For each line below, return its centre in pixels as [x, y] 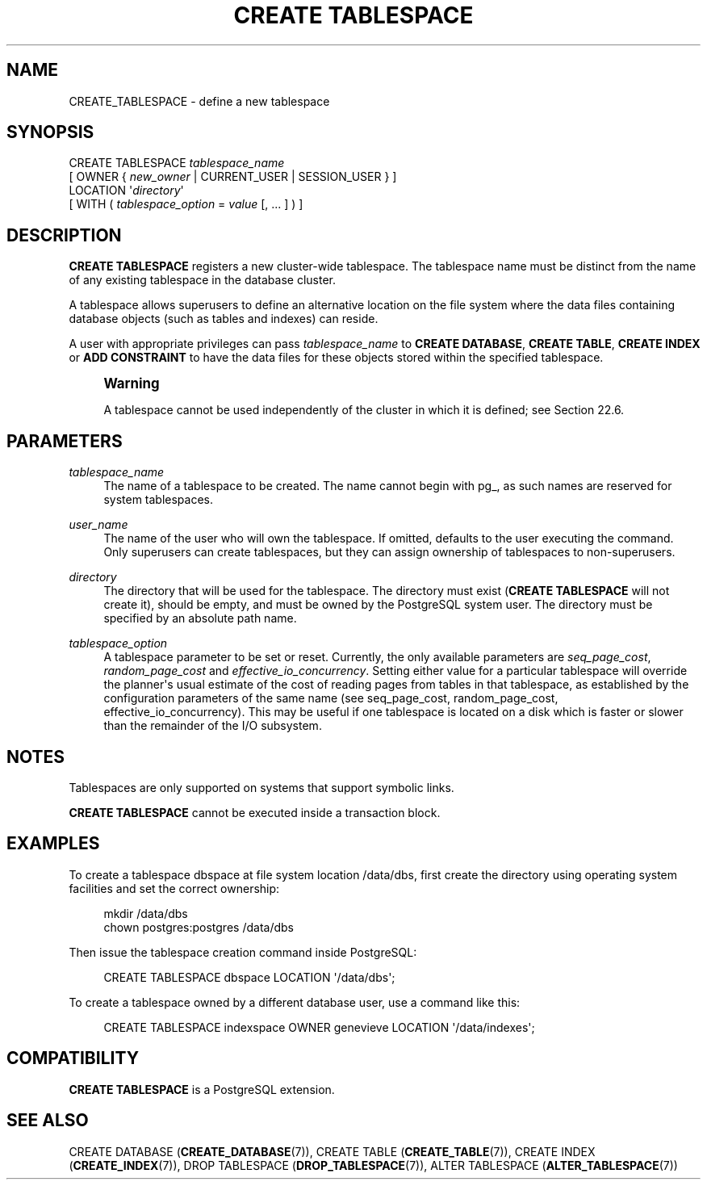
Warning [132, 384]
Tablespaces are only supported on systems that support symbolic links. [261, 787]
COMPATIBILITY [73, 1058]
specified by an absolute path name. [200, 618]
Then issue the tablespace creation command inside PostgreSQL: [243, 952]
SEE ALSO [48, 1121]
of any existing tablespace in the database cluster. [203, 280]
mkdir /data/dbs [146, 913]
